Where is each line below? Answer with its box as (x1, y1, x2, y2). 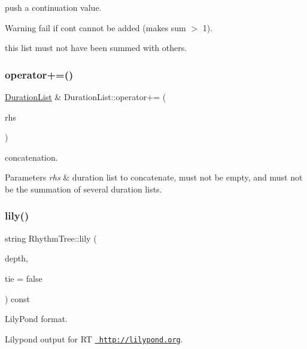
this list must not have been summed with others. (5, 41, 187, 54)
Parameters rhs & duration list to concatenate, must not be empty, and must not (5, 171, 303, 183)
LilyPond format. (5, 312, 68, 325)
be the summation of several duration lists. (5, 182, 162, 195)
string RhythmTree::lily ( (5, 231, 97, 244)
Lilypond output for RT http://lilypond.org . (5, 332, 183, 345)
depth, (5, 252, 28, 264)
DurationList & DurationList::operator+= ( (5, 91, 166, 103)
